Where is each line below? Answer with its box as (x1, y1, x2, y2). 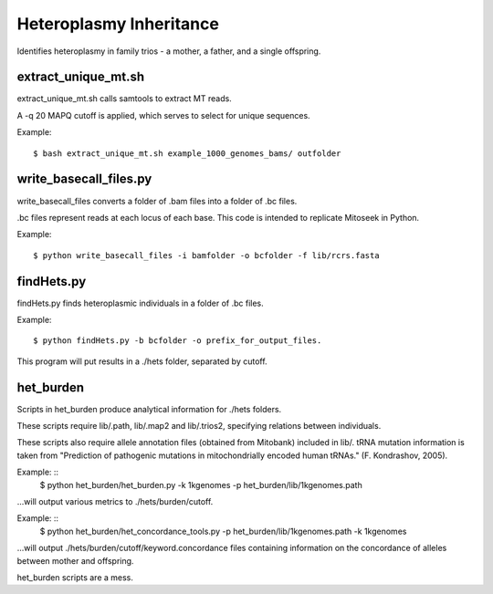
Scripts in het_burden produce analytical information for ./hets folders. (16, 403, 282, 414)
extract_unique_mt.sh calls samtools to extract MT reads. (16, 93, 232, 104)
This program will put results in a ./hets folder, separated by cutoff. (16, 356, 268, 367)
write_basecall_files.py (16, 172, 152, 187)
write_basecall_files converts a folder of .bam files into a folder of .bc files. (16, 195, 298, 206)
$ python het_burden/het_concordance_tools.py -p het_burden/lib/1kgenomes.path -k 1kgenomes (39, 526, 407, 537)
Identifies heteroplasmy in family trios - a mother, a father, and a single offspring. (16, 46, 321, 57)
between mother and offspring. (16, 555, 134, 566)
